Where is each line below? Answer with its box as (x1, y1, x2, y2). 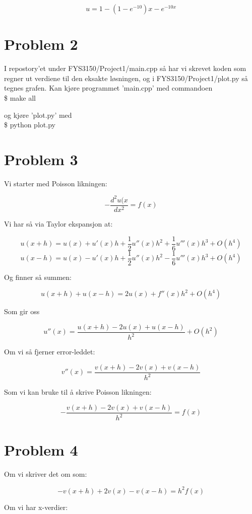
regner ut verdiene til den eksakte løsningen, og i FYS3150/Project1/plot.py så (4, 72, 248, 83)
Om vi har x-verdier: (4, 501, 68, 512)
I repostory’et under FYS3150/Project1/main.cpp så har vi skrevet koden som (4, 63, 246, 74)
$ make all (4, 92, 36, 103)
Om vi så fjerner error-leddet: (4, 346, 95, 357)
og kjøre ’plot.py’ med (4, 109, 72, 120)
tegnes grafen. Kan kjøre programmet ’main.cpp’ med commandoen (4, 83, 213, 93)
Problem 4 (4, 439, 78, 460)
